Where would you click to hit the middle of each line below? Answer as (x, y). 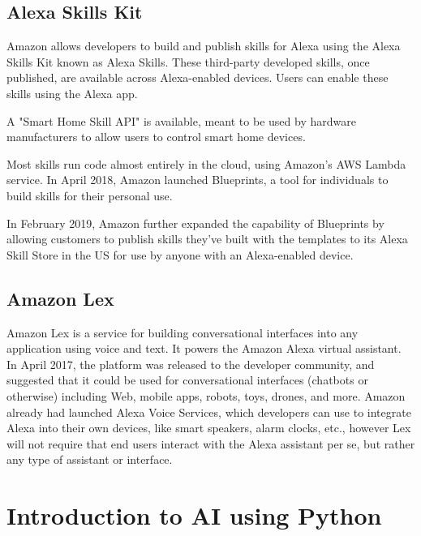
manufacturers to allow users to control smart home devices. (156, 137)
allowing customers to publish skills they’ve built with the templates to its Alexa (207, 239)
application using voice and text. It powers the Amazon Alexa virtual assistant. (204, 348)
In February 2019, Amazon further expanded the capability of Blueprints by (195, 223)
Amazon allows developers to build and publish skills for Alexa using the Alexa (204, 46)
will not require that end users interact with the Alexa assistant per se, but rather (211, 443)
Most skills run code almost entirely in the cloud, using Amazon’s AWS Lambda (206, 163)
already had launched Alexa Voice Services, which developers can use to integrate (209, 412)
